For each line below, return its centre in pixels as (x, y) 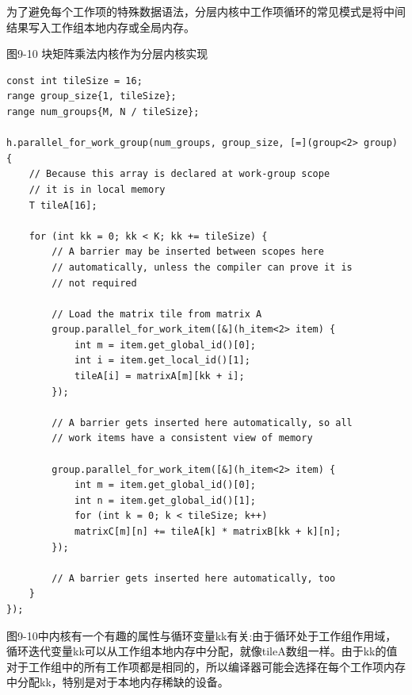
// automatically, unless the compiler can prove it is (202, 267)
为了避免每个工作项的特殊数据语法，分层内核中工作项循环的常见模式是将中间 (206, 11)
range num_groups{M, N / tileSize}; (103, 111)
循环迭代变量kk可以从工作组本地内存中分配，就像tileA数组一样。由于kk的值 (202, 651)
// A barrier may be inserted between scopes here (188, 252)
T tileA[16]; (63, 205)
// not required (94, 283)
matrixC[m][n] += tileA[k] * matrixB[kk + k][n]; (208, 532)
